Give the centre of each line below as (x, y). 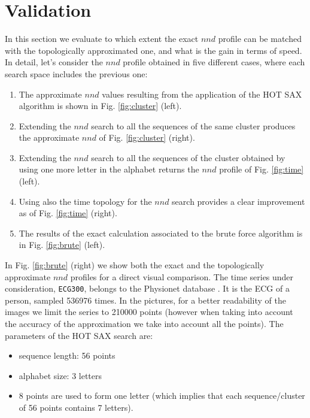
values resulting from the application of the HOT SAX (202, 94)
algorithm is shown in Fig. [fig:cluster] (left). (100, 106)
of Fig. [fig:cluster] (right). (147, 137)
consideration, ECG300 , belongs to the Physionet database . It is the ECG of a (147, 288)
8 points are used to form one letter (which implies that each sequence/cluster (162, 396)
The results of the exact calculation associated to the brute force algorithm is (161, 233)
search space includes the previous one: (76, 73)
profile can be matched (260, 39)
